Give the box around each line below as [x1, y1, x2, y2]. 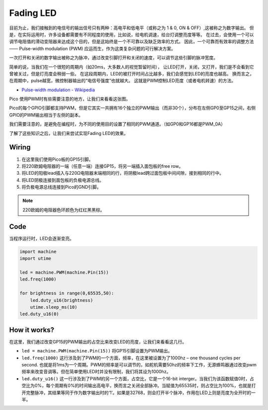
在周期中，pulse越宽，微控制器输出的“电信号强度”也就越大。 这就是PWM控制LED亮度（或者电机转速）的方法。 [9, 77, 236, 84]
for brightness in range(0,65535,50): [19, 290, 114, 296]
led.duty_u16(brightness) [30, 297, 93, 303]
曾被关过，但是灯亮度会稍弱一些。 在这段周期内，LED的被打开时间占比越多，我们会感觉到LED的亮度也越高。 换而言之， [9, 70, 254, 76]
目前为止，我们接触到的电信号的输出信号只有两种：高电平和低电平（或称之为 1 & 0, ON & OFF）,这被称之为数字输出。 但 [9, 25, 254, 31]
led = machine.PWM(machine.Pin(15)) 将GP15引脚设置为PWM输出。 [21, 348, 173, 354]
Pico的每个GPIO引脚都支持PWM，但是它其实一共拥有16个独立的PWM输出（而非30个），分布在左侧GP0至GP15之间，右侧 [9, 105, 256, 111]
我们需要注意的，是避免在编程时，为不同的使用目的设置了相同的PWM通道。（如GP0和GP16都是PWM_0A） [9, 121, 225, 127]
